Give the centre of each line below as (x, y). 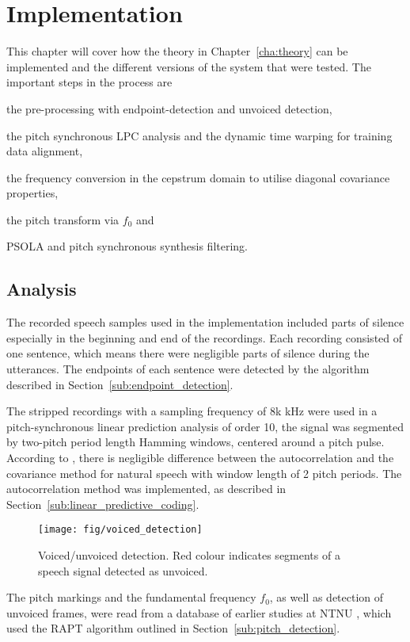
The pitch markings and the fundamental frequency (131, 597)
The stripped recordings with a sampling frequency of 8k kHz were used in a (192, 411)
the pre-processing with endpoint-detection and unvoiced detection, (169, 108)
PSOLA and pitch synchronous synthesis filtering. (127, 246)
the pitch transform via (63, 219)
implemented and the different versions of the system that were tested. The (189, 66)
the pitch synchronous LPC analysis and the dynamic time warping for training (199, 135)
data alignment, (45, 151)
